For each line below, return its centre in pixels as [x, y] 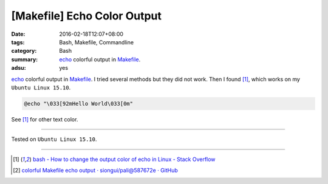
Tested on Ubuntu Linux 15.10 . [54, 139]
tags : [18, 42]
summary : [25, 59]
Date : [18, 34]
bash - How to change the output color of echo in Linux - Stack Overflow [124, 159]
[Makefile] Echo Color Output [87, 16]
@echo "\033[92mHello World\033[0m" [79, 104]
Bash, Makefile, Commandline [96, 42]
